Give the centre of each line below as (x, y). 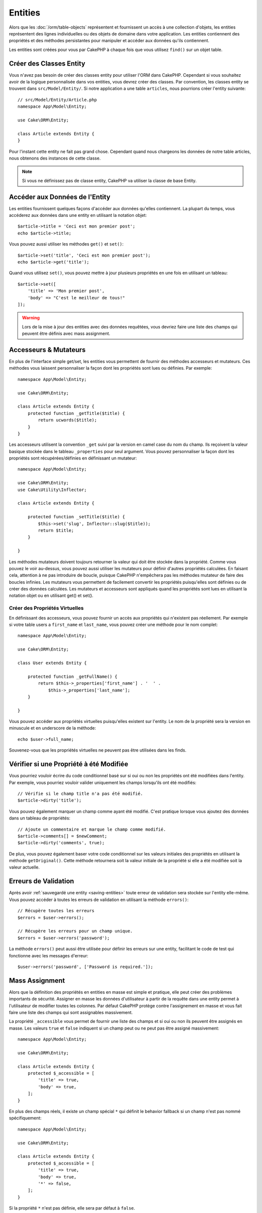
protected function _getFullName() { (72, 676)
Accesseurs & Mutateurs (47, 350)
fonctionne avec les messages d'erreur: (49, 955)
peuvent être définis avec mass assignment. (66, 334)
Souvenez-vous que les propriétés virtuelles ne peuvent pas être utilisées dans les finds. (98, 750)
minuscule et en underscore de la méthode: (53, 728)
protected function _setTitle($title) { (76, 517)
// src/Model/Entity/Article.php (57, 100)
